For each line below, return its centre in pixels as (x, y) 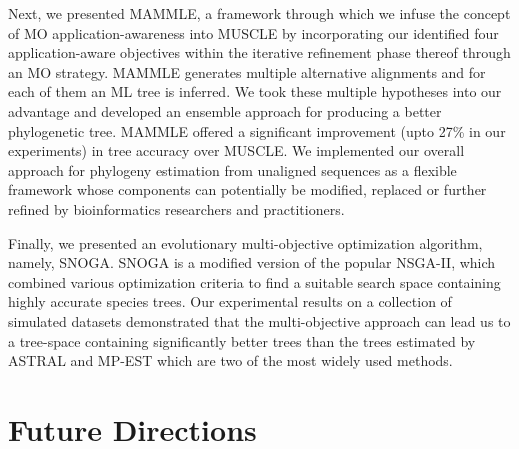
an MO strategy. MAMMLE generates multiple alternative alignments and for (247, 71)
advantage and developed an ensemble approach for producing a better (225, 110)
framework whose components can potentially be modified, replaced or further (247, 189)
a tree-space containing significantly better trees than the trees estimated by (242, 340)
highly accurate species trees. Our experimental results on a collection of (230, 301)
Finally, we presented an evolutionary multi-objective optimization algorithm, (245, 242)
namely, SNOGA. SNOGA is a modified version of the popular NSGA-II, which (252, 262)
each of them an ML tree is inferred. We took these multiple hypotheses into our (255, 91)
